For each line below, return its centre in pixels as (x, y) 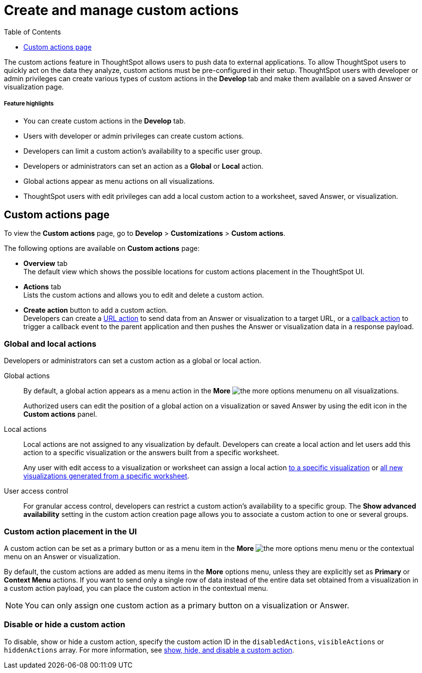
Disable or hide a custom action (65, 625)
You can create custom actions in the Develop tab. (105, 121)
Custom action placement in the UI (70, 531)
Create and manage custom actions (121, 10)
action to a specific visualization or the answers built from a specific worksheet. (151, 453)
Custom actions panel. (60, 414)
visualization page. (34, 87)
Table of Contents (33, 32)
